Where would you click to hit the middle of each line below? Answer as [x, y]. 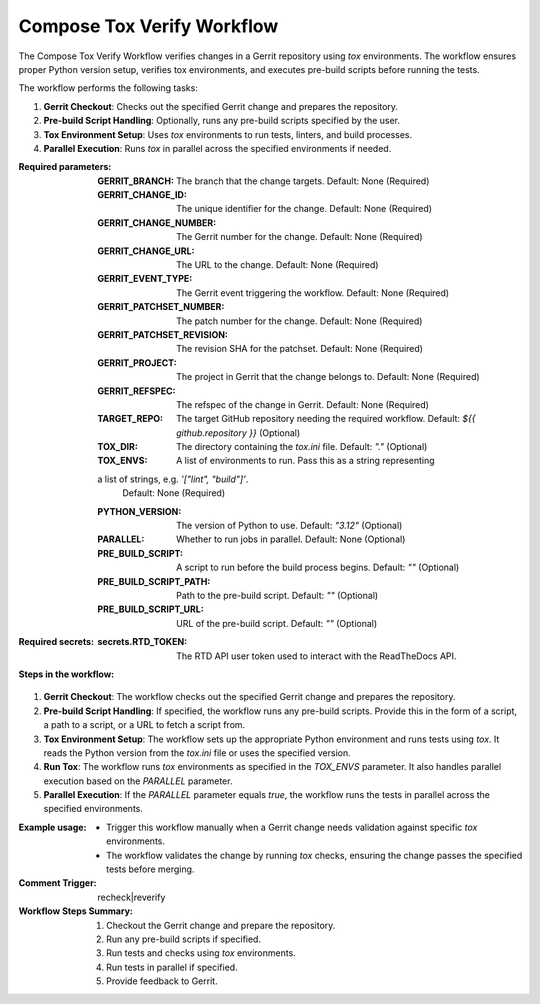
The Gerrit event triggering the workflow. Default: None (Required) [313, 292]
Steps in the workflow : [66, 674]
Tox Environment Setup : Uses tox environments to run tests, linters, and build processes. [228, 134]
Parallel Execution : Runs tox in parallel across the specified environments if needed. [217, 148]
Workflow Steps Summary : [76, 911]
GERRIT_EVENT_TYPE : [145, 279]
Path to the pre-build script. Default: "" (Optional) [277, 595]
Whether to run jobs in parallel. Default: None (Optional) [291, 539]
